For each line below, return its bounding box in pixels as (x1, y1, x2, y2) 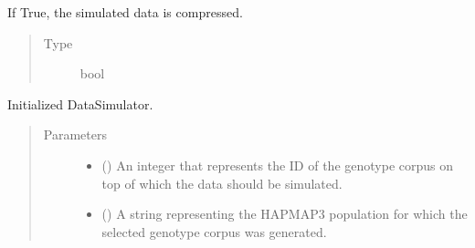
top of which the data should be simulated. (101, 173, 343, 192)
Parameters (43, 125, 107, 144)
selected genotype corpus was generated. (101, 222, 327, 241)
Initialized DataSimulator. (7, 94, 153, 113)
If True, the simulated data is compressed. (7, 3, 243, 21)
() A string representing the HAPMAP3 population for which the (101, 204, 468, 223)
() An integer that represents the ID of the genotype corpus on (101, 155, 453, 174)
